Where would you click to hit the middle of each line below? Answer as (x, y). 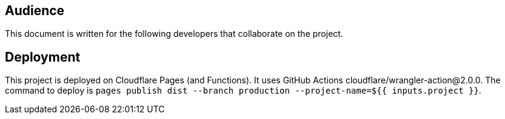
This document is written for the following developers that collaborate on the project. (174, 34)
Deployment (43, 57)
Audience (35, 11)
